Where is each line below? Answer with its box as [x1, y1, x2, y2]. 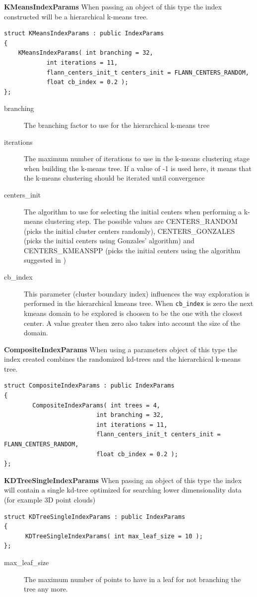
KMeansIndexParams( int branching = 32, [18, 49, 153, 57]
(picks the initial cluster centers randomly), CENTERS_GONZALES [24, 225, 235, 236]
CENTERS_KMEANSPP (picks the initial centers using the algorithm [24, 245, 241, 255]
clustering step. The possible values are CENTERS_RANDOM [45, 216, 238, 226]
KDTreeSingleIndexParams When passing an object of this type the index [4, 475, 242, 485]
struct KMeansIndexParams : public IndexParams [4, 30, 164, 37]
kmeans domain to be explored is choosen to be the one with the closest [24, 307, 243, 318]
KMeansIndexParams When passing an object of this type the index [4, 1, 222, 11]
